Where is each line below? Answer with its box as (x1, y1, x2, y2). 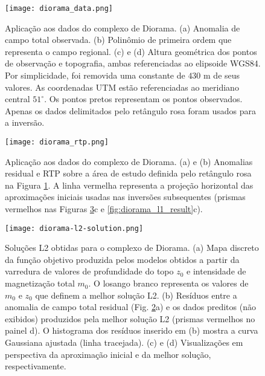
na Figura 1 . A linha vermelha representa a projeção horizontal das (5, 178, 254, 191)
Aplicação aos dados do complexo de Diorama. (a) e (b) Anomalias (5, 155, 253, 167)
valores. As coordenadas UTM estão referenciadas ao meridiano (5, 80, 239, 93)
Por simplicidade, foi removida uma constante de (5, 69, 185, 82)
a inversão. (5, 116, 45, 129)
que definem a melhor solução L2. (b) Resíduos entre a (35, 288, 237, 301)
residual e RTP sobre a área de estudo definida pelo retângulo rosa (5, 167, 252, 180)
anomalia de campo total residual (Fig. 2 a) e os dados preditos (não (5, 300, 256, 313)
